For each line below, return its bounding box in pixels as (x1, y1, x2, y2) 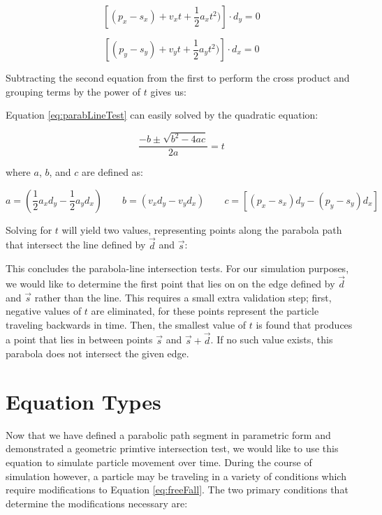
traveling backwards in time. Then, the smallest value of (6, 317, 247, 331)
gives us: (150, 84, 186, 98)
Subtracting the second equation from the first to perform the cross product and (6, 70, 350, 84)
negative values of (6, 304, 82, 318)
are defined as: (81, 165, 143, 179)
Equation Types (6, 387, 161, 415)
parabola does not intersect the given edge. (6, 346, 189, 361)
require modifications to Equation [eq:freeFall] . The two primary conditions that (6, 482, 348, 497)
